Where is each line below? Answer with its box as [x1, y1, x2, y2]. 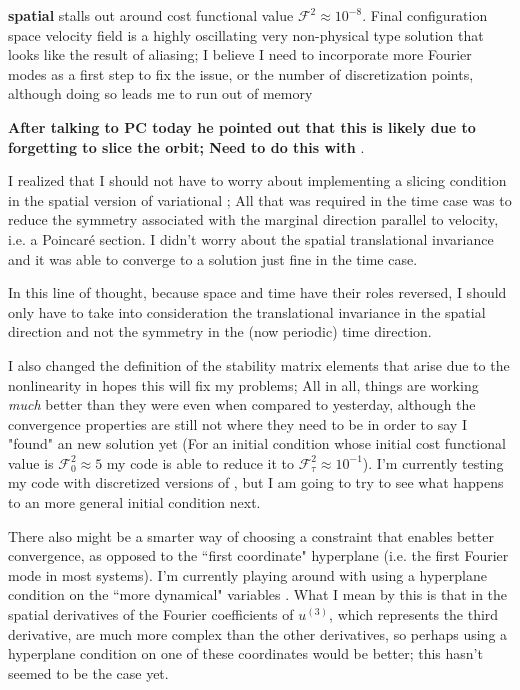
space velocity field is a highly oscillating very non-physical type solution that [8, 24, 484, 45]
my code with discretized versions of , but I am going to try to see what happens [8, 472, 504, 493]
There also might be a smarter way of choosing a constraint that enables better [8, 525, 494, 546]
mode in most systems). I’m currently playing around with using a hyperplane [8, 564, 487, 585]
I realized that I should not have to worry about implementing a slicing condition [8, 170, 507, 191]
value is [8, 452, 54, 473]
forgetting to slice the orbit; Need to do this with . [8, 136, 365, 157]
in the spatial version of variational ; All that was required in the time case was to [8, 189, 512, 210]
